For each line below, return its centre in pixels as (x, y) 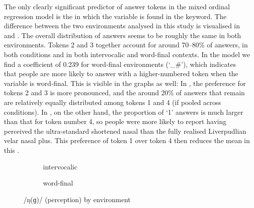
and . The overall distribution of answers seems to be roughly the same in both (123, 35)
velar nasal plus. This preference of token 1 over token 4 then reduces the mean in (127, 140)
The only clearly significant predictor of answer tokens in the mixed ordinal (117, 6)
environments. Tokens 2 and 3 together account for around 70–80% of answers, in (126, 45)
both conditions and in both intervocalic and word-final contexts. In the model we (127, 54)
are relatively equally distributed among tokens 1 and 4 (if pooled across (113, 102)
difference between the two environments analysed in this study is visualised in (122, 26)
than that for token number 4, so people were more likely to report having (115, 121)
